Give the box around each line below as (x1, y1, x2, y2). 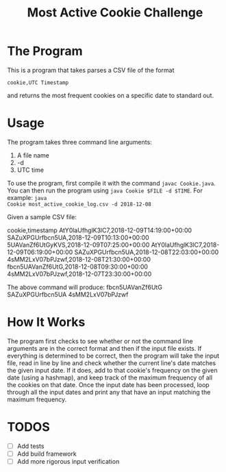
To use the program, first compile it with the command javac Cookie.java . (7, 179, 216, 187)
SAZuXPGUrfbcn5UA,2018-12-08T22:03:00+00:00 (74, 248, 219, 256)
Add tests (16, 442, 45, 450)
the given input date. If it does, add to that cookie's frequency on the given (7, 366, 218, 374)
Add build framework (16, 449, 77, 458)
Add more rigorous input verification (16, 457, 120, 465)
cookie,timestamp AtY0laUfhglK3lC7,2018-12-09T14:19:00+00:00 (7, 226, 192, 234)
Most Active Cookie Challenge (27, 5, 203, 21)
